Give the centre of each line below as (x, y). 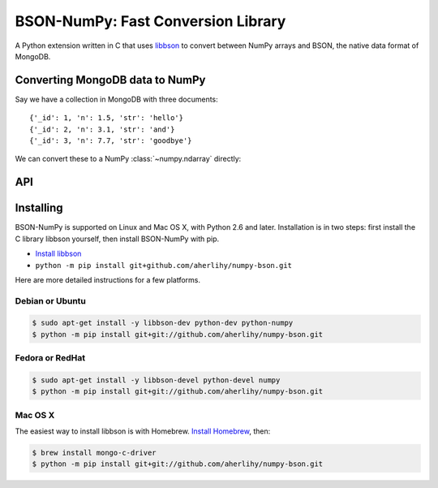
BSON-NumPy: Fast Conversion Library (150, 21)
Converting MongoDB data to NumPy (110, 80)
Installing (39, 208)
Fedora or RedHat (50, 358)
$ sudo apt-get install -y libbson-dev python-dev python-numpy (163, 323)
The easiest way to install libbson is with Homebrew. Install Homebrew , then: (143, 431)
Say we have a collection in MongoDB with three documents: (116, 99)
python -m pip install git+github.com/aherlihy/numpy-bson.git (163, 265)
